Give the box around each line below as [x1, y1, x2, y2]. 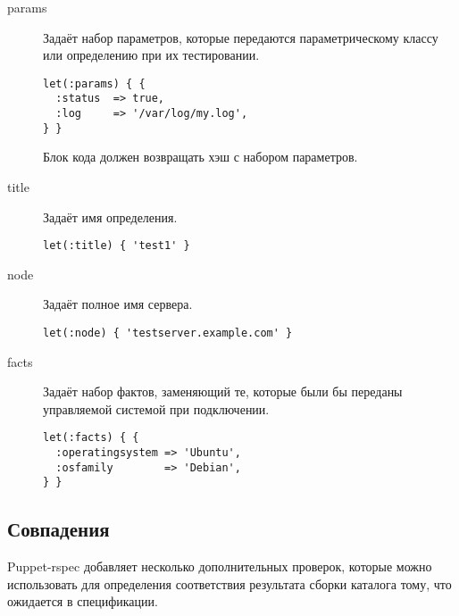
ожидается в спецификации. [7, 592, 158, 611]
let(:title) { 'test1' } [43, 239, 190, 253]
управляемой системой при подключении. [43, 399, 270, 418]
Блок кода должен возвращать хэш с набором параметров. [43, 147, 358, 166]
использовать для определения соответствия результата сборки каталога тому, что [7, 574, 452, 593]
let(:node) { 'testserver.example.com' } [43, 327, 293, 340]
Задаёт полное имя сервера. [43, 295, 193, 313]
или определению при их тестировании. [43, 46, 260, 64]
